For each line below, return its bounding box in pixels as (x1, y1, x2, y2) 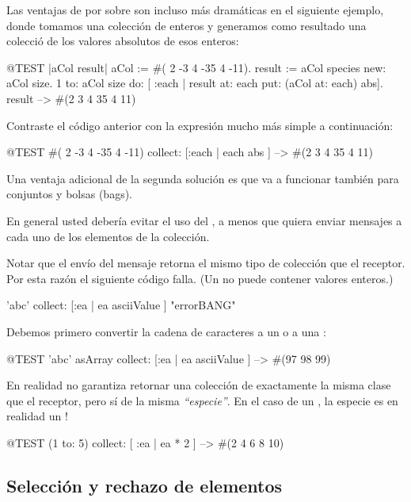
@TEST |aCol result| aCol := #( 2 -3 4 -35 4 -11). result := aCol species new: (6, 59, 386, 75)
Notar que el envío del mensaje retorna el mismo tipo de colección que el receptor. (6, 255, 405, 271)
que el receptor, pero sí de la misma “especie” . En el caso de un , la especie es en (6, 392, 398, 408)
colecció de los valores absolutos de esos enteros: (6, 33, 239, 49)
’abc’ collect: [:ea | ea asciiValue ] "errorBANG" (6, 297, 236, 313)
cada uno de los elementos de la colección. (6, 228, 210, 244)
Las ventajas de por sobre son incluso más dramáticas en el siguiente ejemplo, (6, 2, 384, 17)
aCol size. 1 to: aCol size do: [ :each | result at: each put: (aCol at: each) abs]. (6, 75, 383, 91)
